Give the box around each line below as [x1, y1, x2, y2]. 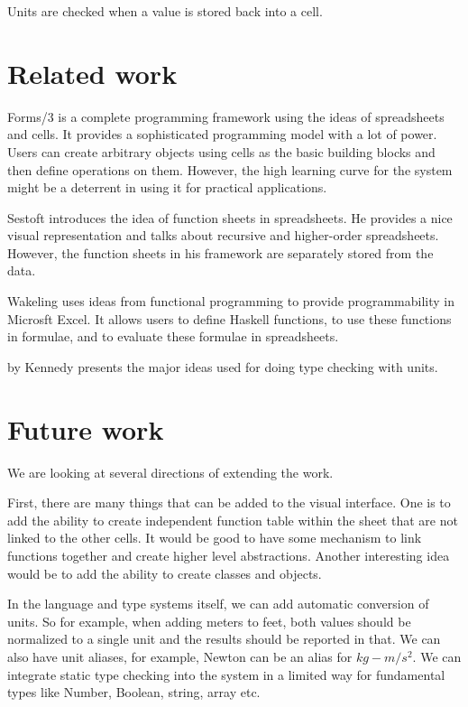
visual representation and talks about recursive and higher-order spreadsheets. [7, 226, 439, 245]
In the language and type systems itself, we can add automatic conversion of [7, 594, 429, 613]
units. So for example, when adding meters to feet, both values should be [7, 611, 411, 630]
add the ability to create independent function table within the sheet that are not [7, 510, 458, 529]
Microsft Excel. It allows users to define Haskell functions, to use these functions [7, 309, 452, 328]
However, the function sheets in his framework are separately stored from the [7, 243, 434, 262]
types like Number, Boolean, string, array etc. [7, 683, 261, 702]
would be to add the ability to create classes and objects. [7, 563, 322, 582]
